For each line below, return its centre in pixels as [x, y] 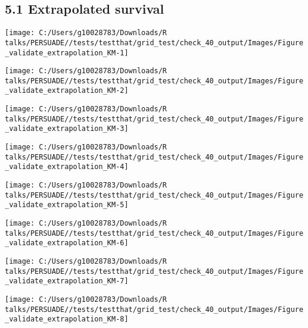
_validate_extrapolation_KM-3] [67, 129]
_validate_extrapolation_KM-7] [67, 281]
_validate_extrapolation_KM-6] [67, 243]
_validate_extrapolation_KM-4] [67, 167]
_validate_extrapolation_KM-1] [67, 53]
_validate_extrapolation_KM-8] [67, 319]
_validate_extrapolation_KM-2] [67, 91]
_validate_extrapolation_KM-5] [67, 205]
